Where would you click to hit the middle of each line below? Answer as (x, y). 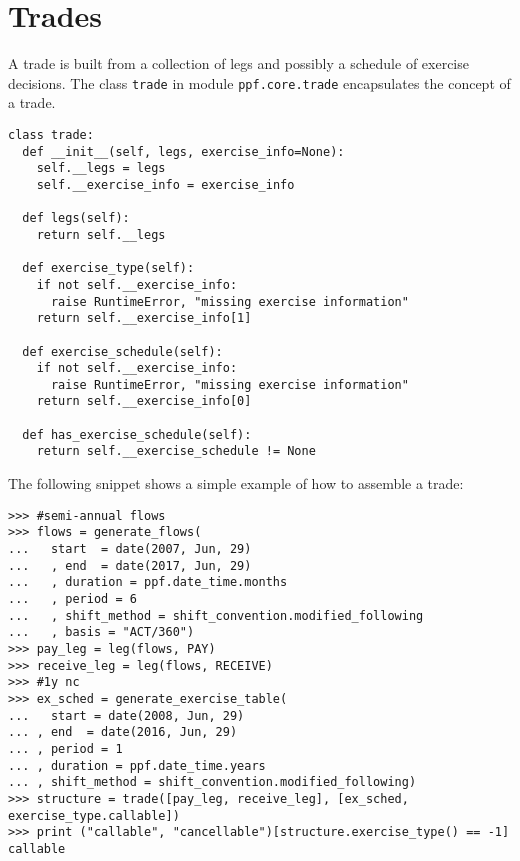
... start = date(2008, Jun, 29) (126, 715)
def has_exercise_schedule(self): (137, 434)
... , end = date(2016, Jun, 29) (123, 732)
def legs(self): (76, 218)
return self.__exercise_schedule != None (176, 451)
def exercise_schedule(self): (122, 351)
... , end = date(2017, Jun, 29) (130, 565)
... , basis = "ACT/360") (101, 632)
